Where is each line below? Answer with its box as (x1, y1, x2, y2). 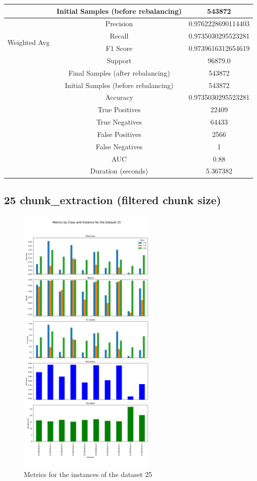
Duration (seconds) (90, 166, 148, 176)
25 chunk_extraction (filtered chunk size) (4, 192, 221, 207)
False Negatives (96, 141, 143, 151)
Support (106, 55, 132, 65)
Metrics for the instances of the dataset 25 (24, 469, 152, 480)
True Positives (98, 104, 141, 115)
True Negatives (96, 117, 142, 127)
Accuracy (105, 92, 133, 102)
